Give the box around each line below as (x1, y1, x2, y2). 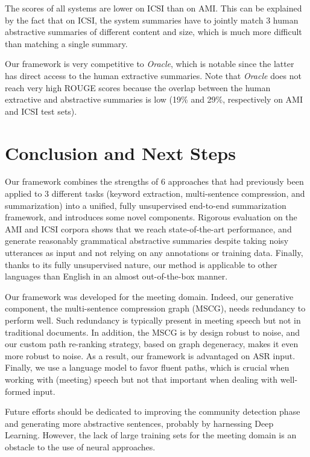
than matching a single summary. (5, 37, 128, 50)
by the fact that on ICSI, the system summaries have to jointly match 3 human (5, 13, 299, 26)
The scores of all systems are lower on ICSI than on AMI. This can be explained (5, 2, 302, 14)
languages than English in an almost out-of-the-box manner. (5, 270, 228, 283)
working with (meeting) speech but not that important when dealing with (5, 372, 278, 385)
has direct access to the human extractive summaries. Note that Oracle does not (5, 69, 302, 81)
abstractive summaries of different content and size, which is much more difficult (5, 25, 302, 38)
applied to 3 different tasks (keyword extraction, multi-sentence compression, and (5, 187, 305, 200)
